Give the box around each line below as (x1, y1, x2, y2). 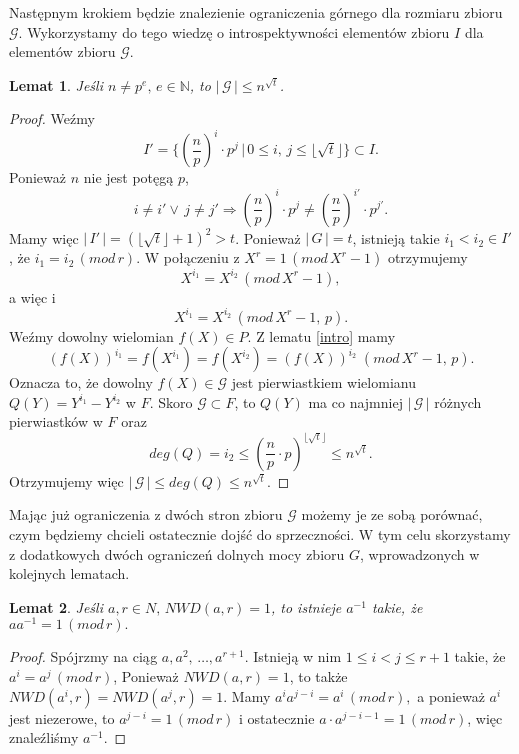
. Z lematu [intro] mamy (247, 325, 396, 346)
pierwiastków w (9, 411, 103, 432)
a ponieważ (417, 685, 485, 706)
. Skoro (149, 391, 193, 412)
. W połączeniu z (136, 247, 240, 268)
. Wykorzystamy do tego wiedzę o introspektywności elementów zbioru (18, 21, 450, 42)
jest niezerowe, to (9, 707, 115, 728)
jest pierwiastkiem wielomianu (231, 372, 416, 393)
